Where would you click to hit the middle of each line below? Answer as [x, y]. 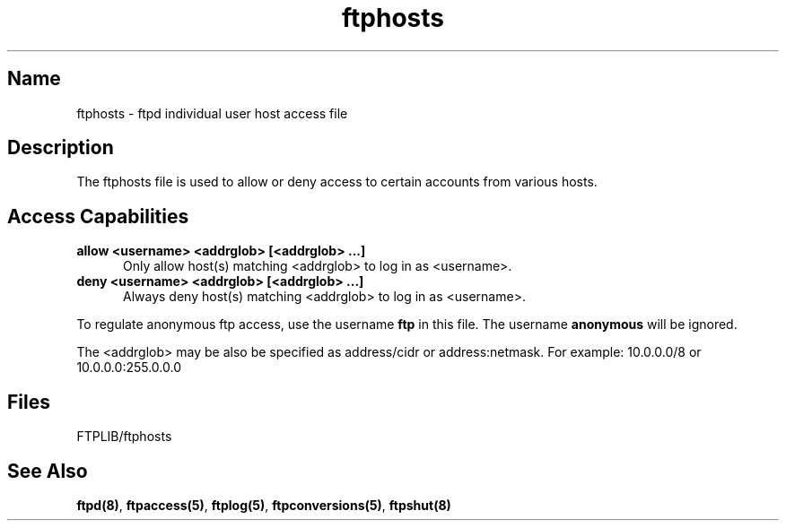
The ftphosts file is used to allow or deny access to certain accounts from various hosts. [337, 182]
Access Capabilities [98, 216]
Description [61, 148]
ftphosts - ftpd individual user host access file [212, 113]
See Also [48, 471]
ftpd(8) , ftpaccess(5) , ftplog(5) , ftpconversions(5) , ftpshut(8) [264, 505]
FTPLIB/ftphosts [124, 437]
